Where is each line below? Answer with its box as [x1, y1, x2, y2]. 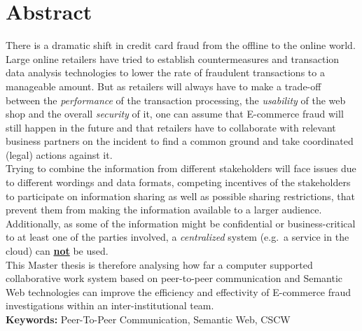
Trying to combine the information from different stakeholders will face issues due [6, 161, 356, 176]
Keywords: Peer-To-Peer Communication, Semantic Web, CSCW [6, 312, 291, 326]
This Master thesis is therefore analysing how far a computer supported [6, 257, 313, 272]
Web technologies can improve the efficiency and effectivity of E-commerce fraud [6, 284, 351, 299]
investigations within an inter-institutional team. [6, 298, 214, 313]
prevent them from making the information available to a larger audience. [6, 202, 322, 217]
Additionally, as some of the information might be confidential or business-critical [6, 216, 356, 230]
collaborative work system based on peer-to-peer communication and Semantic [6, 271, 343, 286]
